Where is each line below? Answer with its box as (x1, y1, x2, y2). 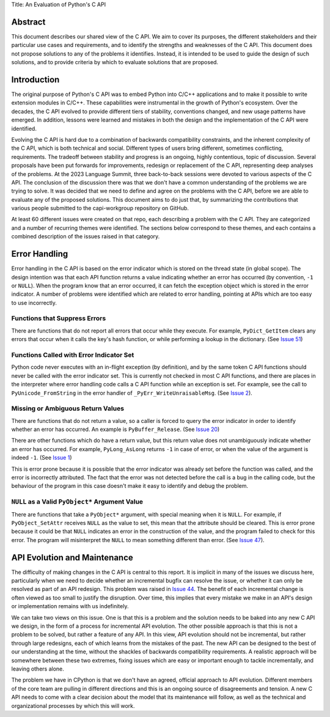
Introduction (11, 74, 60, 85)
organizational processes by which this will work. (11, 702, 135, 709)
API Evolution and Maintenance (11, 552, 134, 562)
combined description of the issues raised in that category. (11, 233, 160, 240)
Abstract (11, 17, 46, 27)
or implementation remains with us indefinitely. (11, 603, 129, 610)
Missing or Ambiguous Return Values (11, 404, 125, 413)
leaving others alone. (11, 665, 64, 672)
